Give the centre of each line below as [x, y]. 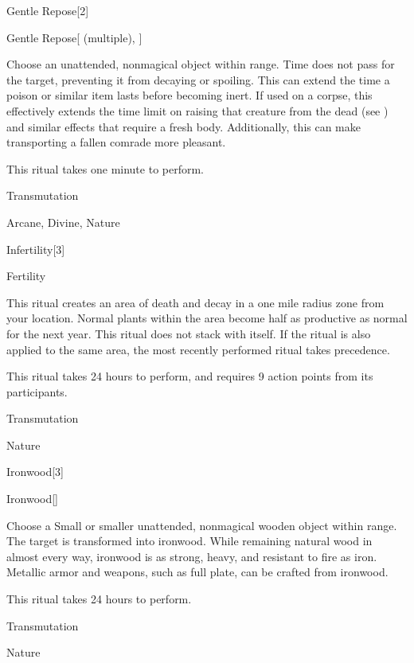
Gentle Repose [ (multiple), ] [74, 37]
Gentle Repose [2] [48, 10]
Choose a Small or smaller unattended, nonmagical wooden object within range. [202, 525]
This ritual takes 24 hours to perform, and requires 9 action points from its [190, 376]
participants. [37, 391]
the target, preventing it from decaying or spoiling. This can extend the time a [198, 79]
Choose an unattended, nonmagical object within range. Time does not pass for [201, 64]
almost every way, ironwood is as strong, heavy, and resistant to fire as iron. [192, 556]
